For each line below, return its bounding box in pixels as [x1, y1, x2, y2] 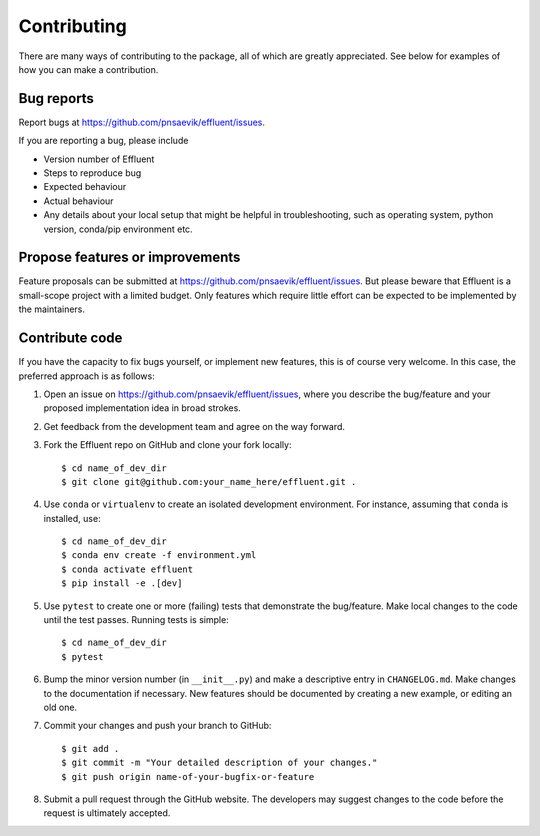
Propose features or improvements [18, 249, 241, 266]
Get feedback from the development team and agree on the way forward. [43, 420, 345, 432]
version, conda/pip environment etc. [43, 223, 194, 235]
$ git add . [61, 743, 120, 754]
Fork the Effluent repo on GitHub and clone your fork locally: [43, 439, 292, 451]
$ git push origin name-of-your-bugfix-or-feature [61, 771, 315, 782]
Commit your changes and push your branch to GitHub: [43, 720, 272, 732]
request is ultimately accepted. [43, 807, 171, 819]
